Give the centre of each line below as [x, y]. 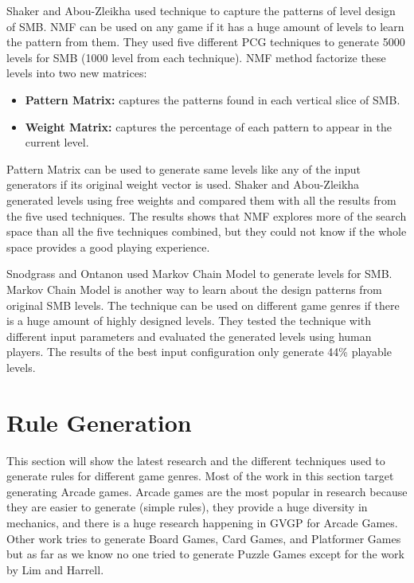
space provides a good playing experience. [108, 247]
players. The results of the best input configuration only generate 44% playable [199, 352]
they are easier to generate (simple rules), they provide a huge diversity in [187, 507]
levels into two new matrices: [77, 73]
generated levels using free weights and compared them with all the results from [201, 200]
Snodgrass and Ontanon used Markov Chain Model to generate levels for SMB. [199, 274]
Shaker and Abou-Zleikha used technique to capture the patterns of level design [201, 10]
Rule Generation [99, 422]
